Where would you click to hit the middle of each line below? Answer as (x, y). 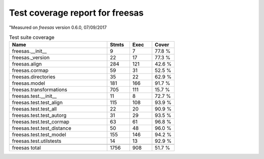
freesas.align (27, 64)
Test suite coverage (32, 38)
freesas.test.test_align (37, 103)
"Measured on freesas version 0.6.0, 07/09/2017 (58, 27)
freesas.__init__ (29, 51)
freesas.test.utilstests (37, 141)
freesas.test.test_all (34, 109)
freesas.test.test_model (39, 135)
